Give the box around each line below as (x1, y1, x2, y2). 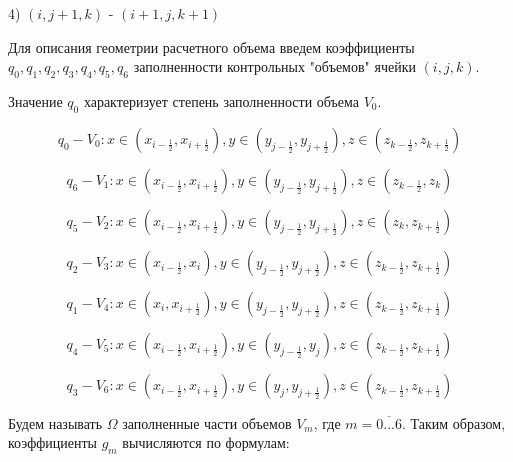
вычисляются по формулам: (122, 432, 290, 453)
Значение (8, 90, 63, 111)
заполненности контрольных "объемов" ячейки (133, 56, 416, 77)
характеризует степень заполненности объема (83, 90, 359, 111)
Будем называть (8, 412, 103, 433)
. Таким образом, (402, 412, 506, 433)
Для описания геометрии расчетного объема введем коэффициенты (8, 36, 415, 57)
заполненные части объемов (122, 412, 292, 433)
